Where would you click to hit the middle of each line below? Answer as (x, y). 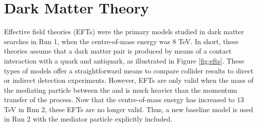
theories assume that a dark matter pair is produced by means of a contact (118, 51)
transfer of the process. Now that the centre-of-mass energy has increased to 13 (124, 99)
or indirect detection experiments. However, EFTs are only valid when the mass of (129, 80)
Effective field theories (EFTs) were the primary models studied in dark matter (124, 32)
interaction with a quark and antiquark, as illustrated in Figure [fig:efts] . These (124, 60)
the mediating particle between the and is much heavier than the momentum (121, 90)
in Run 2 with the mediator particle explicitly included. (88, 119)
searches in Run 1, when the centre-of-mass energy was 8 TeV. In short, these (121, 41)
